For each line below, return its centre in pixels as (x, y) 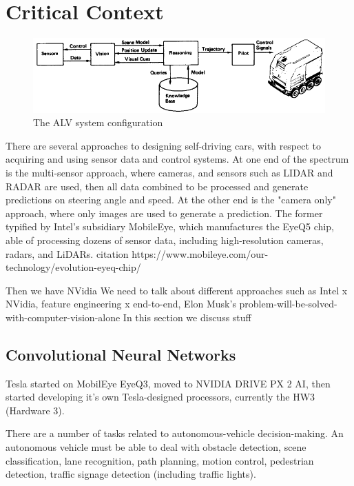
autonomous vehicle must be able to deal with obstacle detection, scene (156, 447)
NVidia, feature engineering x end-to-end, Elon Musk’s (121, 304)
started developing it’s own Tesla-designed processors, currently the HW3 (160, 397)
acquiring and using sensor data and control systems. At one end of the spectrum (177, 159)
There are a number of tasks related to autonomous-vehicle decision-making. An (175, 433)
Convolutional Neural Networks (121, 354)
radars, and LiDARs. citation (67, 253)
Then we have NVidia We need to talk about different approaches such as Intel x (177, 290)
